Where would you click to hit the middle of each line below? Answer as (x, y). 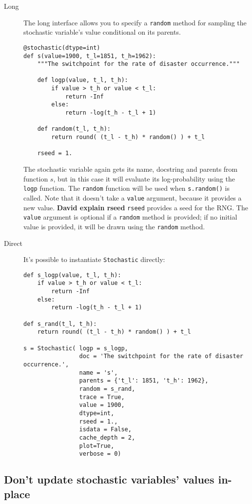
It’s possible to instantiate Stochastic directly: (94, 259)
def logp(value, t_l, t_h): (83, 80)
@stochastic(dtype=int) (62, 48)
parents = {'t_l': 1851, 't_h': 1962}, (144, 381)
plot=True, (97, 446)
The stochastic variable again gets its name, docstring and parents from (131, 169)
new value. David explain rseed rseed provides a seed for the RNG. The (136, 207)
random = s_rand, (107, 389)
